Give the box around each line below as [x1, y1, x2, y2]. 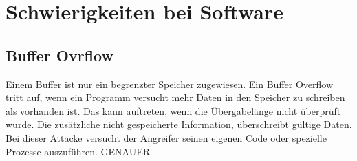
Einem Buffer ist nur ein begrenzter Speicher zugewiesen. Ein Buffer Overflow [6, 76, 334, 91]
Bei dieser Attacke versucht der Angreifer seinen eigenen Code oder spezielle [6, 130, 327, 144]
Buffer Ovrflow [6, 44, 113, 65]
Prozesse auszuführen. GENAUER [6, 144, 151, 158]
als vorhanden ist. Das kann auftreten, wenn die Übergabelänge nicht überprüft [6, 103, 341, 118]
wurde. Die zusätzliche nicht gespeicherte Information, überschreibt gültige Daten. [6, 117, 352, 131]
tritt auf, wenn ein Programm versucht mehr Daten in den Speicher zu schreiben [6, 90, 345, 105]
